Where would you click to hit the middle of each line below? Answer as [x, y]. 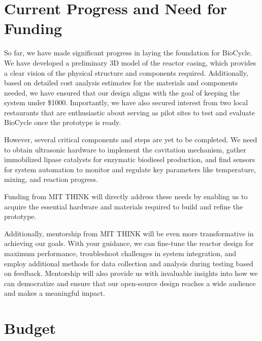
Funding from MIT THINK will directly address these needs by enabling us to [126, 196]
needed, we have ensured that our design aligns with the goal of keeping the [122, 92]
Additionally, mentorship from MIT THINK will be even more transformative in [129, 233]
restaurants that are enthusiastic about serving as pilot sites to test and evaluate [129, 112]
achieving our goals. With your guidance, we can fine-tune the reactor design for [129, 243]
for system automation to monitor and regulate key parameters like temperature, [130, 169]
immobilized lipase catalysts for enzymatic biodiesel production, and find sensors [130, 159]
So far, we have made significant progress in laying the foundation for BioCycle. [128, 53]
